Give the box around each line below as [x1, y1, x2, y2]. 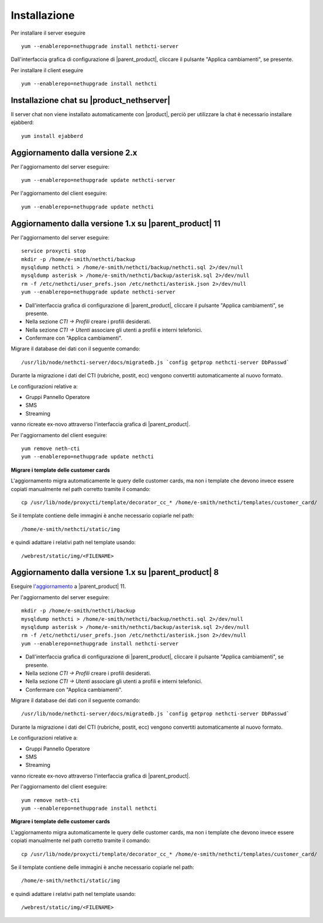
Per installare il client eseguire [11, 66, 84, 73]
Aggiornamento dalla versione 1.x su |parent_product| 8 [11, 567, 219, 577]
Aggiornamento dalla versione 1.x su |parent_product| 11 [11, 218, 221, 228]
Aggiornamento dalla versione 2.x [11, 147, 138, 158]
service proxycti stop [21, 248, 87, 255]
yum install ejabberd [21, 133, 83, 139]
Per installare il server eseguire [11, 29, 86, 36]
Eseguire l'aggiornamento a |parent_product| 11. [11, 583, 126, 590]
